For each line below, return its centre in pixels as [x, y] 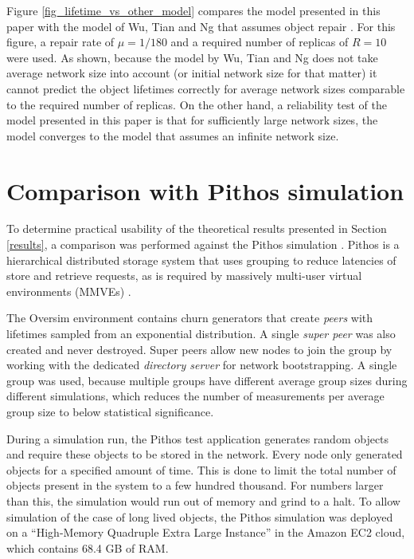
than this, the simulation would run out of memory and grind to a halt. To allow [203, 500]
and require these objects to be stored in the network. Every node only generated [205, 454]
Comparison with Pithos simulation [205, 190]
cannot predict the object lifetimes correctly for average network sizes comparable [206, 88]
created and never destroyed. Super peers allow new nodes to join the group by [199, 349]
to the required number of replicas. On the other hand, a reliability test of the [197, 104]
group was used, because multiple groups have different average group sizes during [207, 380]
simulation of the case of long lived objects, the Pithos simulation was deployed [200, 516]
